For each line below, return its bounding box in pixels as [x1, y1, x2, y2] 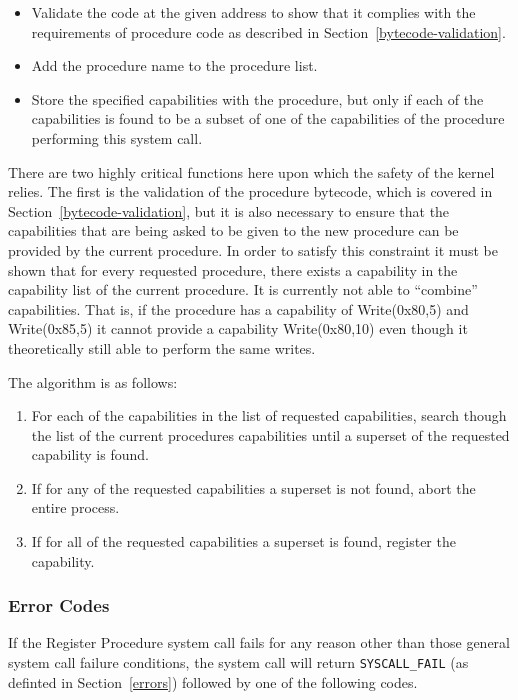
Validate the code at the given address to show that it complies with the [31, 2, 476, 22]
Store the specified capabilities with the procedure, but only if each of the [31, 88, 484, 109]
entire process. [31, 497, 120, 518]
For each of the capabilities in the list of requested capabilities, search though [31, 405, 507, 426]
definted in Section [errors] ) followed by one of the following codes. [8, 671, 418, 692]
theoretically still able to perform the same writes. [8, 337, 316, 358]
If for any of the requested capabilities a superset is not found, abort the [31, 477, 476, 498]
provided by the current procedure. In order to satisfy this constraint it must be [8, 239, 498, 260]
